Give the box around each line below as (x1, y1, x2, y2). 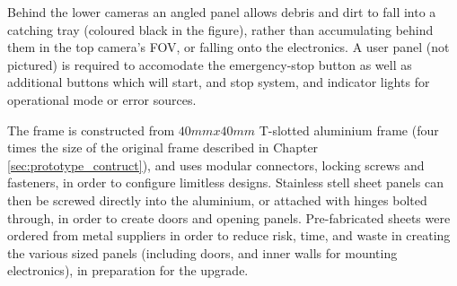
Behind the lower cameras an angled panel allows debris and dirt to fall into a (7, 3, 436, 21)
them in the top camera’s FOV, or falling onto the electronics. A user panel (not (7, 38, 450, 56)
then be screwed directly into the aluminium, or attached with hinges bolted (7, 190, 427, 209)
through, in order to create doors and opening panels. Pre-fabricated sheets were (7, 208, 451, 227)
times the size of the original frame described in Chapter (7, 138, 319, 157)
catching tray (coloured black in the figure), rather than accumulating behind (7, 20, 434, 39)
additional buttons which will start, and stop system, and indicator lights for (7, 73, 430, 91)
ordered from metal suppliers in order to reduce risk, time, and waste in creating (7, 226, 451, 245)
